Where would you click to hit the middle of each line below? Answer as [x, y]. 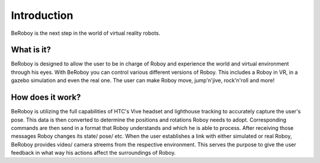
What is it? [31, 50]
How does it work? [46, 97]
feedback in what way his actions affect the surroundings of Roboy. [93, 153]
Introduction [42, 15]
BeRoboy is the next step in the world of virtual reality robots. [86, 33]
